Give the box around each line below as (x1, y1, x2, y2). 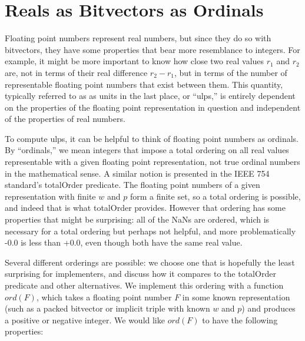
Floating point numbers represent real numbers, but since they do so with (5, 32, 271, 44)
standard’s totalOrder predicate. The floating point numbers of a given (5, 178, 260, 191)
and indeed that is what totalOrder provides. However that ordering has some (5, 201, 286, 214)
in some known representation (182, 290, 290, 303)
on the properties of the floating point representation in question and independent (5, 101, 301, 113)
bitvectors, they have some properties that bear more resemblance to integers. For (5, 43, 300, 55)
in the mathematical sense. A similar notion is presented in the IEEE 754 (5, 167, 270, 179)
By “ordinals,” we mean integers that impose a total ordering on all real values (5, 144, 289, 156)
